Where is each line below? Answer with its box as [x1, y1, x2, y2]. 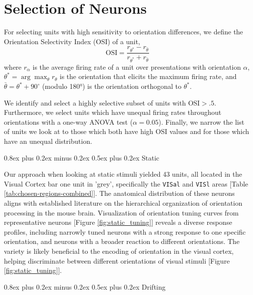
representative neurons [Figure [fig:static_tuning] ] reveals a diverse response [4, 217, 232, 227]
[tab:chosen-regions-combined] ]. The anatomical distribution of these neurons [4, 188, 235, 198]
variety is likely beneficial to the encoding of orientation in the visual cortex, [4, 246, 234, 256]
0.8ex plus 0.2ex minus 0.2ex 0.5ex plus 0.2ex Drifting [4, 281, 166, 292]
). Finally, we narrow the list [158, 116, 245, 127]
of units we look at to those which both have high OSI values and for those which [4, 126, 250, 136]
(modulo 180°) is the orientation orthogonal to [42, 81, 181, 91]
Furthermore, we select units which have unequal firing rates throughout [4, 107, 222, 117]
